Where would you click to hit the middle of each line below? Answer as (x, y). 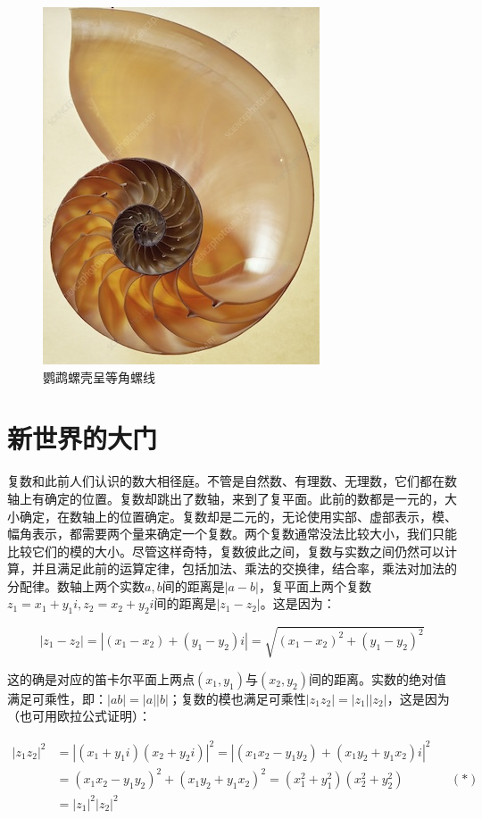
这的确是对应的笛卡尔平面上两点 (101, 678)
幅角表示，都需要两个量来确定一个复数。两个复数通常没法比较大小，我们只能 (232, 534)
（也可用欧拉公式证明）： (79, 716)
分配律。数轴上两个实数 (76, 585)
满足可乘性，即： (57, 698)
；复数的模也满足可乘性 (237, 698)
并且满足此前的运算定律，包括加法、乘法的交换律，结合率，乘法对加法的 (244, 568)
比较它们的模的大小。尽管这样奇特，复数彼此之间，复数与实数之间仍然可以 (226, 551)
